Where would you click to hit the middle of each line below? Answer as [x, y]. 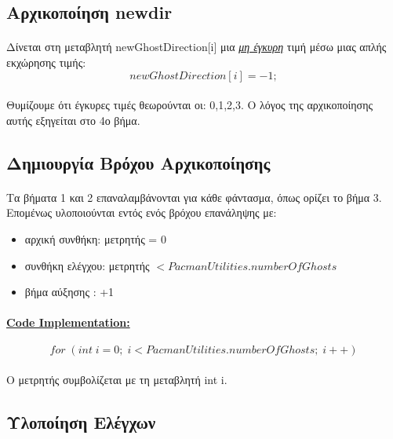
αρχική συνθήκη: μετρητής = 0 [95, 238]
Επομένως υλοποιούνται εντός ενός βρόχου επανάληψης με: [142, 212]
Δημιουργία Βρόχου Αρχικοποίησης [138, 162]
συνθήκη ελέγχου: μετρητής [87, 265]
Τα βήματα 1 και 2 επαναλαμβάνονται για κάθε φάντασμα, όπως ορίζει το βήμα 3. [194, 197]
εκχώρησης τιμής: [46, 62]
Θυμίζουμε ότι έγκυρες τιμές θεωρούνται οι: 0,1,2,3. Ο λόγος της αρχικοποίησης [190, 105]
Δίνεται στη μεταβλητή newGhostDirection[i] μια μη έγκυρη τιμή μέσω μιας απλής [196, 47]
